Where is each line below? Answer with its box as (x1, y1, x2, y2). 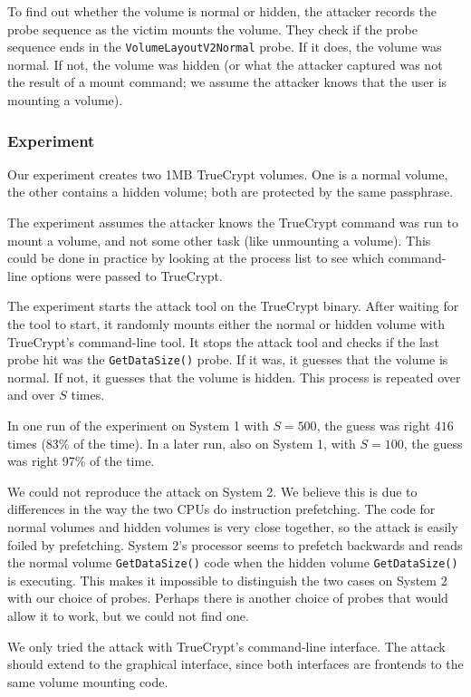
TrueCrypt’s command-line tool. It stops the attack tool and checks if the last (7, 332, 439, 351)
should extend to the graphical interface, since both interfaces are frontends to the (7, 654, 464, 673)
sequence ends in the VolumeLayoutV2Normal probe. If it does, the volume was (7, 37, 442, 56)
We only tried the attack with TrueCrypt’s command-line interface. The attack (7, 636, 446, 655)
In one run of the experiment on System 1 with (7, 416, 269, 435)
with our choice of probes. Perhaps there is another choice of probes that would (7, 588, 448, 607)
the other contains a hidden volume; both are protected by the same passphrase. (7, 182, 454, 201)
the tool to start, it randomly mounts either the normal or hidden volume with (7, 315, 445, 333)
